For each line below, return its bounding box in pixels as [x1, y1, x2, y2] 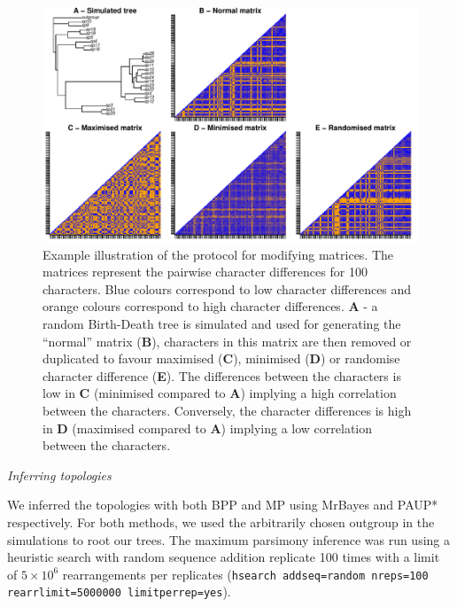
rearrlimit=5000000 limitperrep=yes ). [7, 582, 231, 601]
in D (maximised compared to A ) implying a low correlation [43, 418, 373, 437]
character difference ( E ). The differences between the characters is [43, 366, 401, 385]
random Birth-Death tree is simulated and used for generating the [43, 314, 401, 332]
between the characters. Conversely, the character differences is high [43, 401, 412, 419]
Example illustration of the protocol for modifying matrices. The [43, 245, 394, 263]
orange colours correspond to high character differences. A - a [43, 297, 378, 315]
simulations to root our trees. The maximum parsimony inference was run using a [7, 530, 451, 549]
